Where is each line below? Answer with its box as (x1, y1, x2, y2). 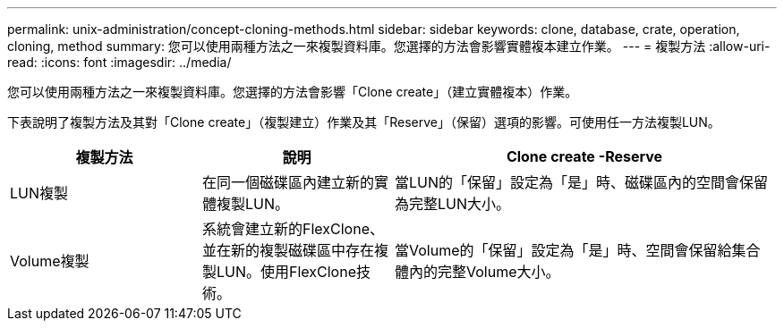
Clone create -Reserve (506, 147, 663, 165)
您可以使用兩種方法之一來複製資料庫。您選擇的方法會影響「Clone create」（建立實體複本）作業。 (7, 84, 578, 99)
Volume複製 (10, 252, 89, 270)
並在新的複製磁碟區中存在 (202, 241, 375, 259)
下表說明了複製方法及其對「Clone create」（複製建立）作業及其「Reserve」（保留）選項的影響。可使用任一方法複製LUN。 (7, 114, 720, 130)
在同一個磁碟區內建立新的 (202, 173, 375, 191)
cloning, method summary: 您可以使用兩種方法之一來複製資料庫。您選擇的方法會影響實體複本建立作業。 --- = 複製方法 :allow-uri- (7, 38, 771, 54)
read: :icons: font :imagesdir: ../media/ (7, 55, 232, 70)
